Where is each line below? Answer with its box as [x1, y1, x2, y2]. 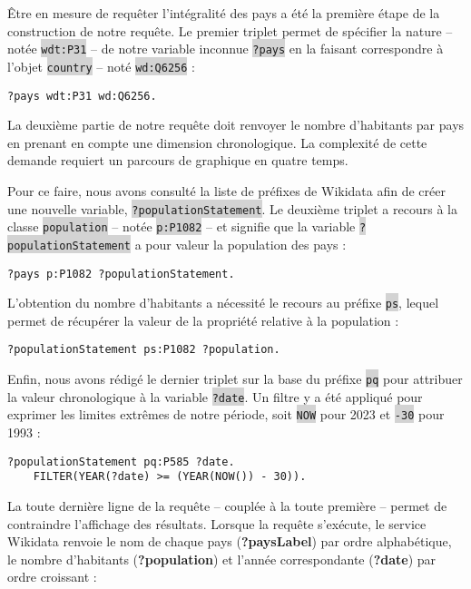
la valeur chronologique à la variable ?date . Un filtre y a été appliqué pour [7, 387, 423, 406]
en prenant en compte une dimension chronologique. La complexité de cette [7, 133, 427, 152]
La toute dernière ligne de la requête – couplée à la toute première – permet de [7, 496, 447, 515]
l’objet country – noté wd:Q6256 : [7, 56, 195, 75]
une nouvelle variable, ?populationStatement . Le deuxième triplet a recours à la [7, 199, 457, 218]
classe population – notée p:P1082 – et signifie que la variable [7, 217, 356, 236]
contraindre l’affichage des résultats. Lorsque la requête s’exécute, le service [7, 514, 427, 533]
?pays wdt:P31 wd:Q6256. [7, 89, 157, 103]
